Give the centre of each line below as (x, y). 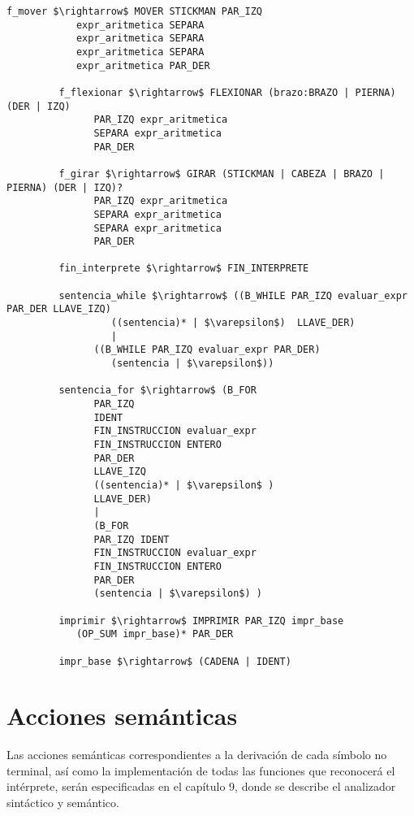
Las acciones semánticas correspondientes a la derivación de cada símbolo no (197, 755)
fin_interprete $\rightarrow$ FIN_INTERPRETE (184, 269)
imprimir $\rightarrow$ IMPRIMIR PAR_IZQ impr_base (201, 621)
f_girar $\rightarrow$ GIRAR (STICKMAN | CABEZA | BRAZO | (222, 174)
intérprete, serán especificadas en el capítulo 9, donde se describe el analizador (201, 786)
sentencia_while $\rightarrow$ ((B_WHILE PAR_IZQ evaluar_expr (233, 295)
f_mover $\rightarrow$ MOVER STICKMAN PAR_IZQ (134, 11)
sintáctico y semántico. (63, 803)
